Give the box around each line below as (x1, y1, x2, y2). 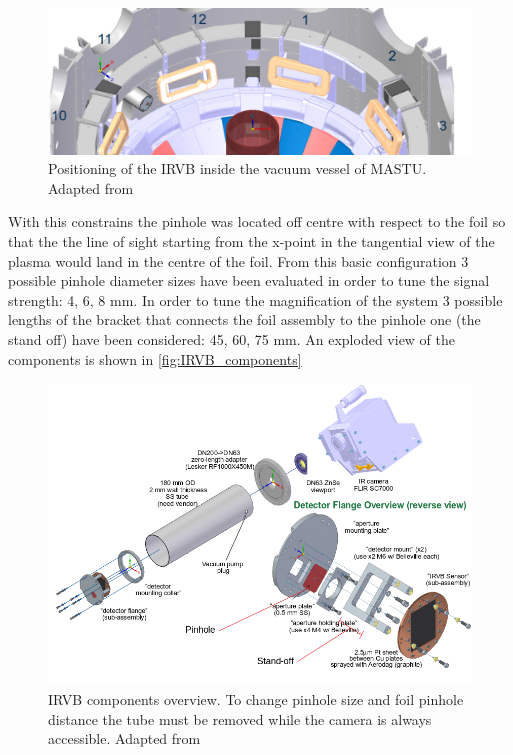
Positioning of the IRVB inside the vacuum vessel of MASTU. (48, 158, 427, 179)
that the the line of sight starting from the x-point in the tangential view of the (8, 230, 495, 251)
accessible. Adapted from (48, 728, 201, 749)
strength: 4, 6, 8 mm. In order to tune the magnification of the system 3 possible (8, 289, 503, 310)
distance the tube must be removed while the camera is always (48, 708, 432, 729)
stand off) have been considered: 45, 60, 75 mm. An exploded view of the (8, 328, 456, 349)
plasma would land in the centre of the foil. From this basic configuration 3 (8, 250, 469, 271)
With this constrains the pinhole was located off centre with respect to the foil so (8, 211, 506, 232)
